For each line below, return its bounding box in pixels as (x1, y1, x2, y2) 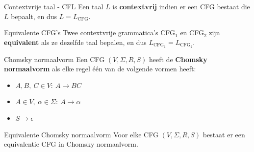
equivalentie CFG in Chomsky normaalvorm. (4, 139, 138, 149)
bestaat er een (203, 129, 245, 139)
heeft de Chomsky (149, 54, 207, 64)
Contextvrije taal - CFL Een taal (4, 1, 103, 11)
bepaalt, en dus (11, 11, 57, 21)
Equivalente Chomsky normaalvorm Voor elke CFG (4, 129, 158, 139)
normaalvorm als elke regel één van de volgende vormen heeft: (4, 64, 196, 74)
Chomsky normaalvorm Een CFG (4, 54, 105, 64)
